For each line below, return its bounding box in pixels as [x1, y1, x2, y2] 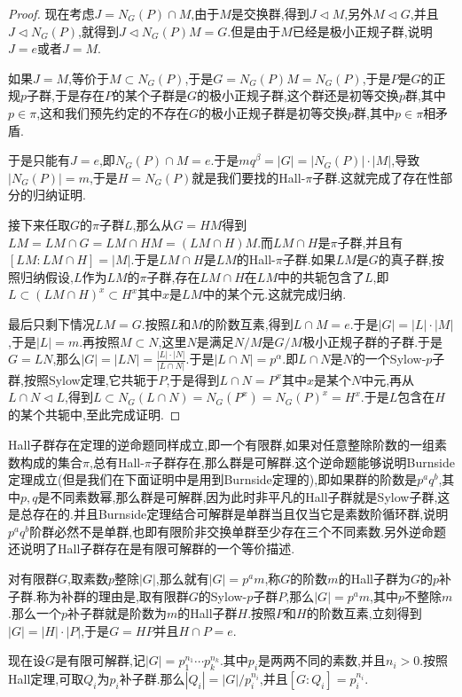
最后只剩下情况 [8, 314, 95, 333]
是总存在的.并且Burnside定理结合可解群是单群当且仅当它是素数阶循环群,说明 [8, 505, 449, 523]
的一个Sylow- [352, 349, 427, 368]
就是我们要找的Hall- [192, 168, 306, 186]
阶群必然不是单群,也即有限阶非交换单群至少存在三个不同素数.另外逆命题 [29, 521, 447, 540]
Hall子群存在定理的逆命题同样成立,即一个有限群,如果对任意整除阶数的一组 [8, 435, 435, 453]
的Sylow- [198, 586, 247, 605]
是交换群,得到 [231, 4, 309, 22]
